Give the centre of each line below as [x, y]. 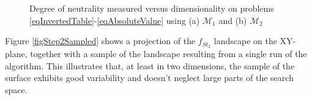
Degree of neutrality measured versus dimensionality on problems [152, 8]
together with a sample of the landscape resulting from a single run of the [169, 54]
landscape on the [245, 41]
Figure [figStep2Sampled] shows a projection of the [100, 41]
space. [16, 89]
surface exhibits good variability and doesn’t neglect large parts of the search [149, 78]
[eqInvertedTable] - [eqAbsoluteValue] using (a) [115, 20]
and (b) [233, 20]
